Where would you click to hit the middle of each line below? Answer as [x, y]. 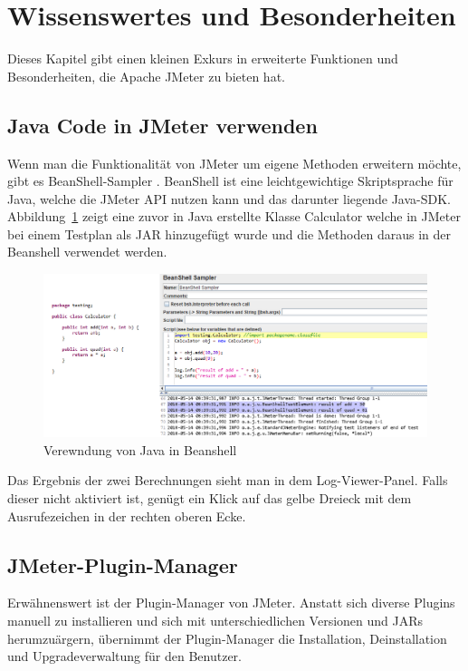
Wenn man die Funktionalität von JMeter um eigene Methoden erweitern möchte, [234, 163]
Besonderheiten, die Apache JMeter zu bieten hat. [146, 76]
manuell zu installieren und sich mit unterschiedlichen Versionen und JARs [215, 620]
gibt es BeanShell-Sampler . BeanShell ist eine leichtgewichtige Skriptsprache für [230, 181]
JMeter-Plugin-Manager [123, 564]
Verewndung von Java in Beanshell [140, 449]
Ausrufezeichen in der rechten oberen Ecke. [127, 515]
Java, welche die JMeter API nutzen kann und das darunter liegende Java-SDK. [229, 198]
